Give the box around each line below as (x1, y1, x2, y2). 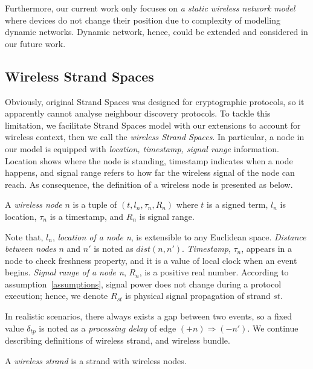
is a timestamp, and (50, 210, 124, 222)
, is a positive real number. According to (139, 266, 289, 278)
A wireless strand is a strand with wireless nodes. (5, 354, 187, 367)
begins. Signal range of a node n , (5, 266, 126, 278)
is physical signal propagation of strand (125, 289, 271, 302)
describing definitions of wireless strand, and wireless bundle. (5, 334, 230, 347)
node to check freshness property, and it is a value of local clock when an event (5, 254, 297, 266)
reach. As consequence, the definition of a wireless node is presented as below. (5, 178, 293, 190)
